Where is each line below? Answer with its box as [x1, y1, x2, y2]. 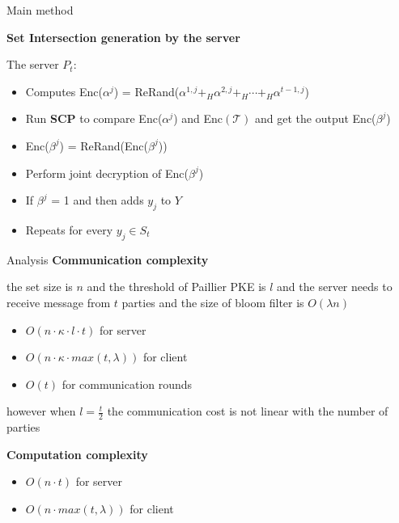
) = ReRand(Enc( [59, 137, 149, 154]
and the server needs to [277, 278, 393, 295]
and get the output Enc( [255, 110, 376, 127]
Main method [6, 2, 74, 18]
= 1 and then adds [51, 192, 144, 209]
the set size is [6, 278, 73, 295]
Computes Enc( [25, 82, 103, 99]
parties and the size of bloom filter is [121, 293, 304, 310]
